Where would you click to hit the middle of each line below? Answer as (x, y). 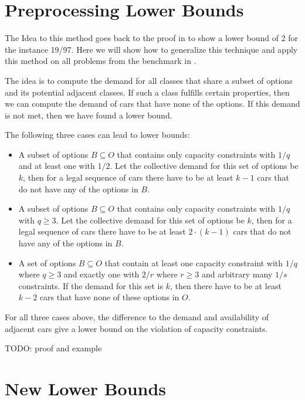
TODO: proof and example (53, 348)
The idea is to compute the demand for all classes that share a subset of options (149, 80)
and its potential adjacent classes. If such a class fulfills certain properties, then (147, 92)
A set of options (47, 262)
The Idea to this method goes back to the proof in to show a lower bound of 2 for (152, 38)
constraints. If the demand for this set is (91, 285)
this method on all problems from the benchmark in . (101, 61)
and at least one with (57, 166)
